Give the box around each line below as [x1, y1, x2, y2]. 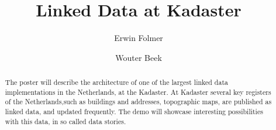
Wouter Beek [115, 51, 162, 63]
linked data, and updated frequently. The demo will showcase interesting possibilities [5, 107, 263, 117]
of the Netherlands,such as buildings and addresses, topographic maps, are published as [5, 97, 272, 107]
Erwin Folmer [114, 32, 163, 44]
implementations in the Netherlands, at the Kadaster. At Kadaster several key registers [5, 87, 271, 97]
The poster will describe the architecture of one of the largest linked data [5, 77, 228, 87]
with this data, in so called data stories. [5, 116, 126, 126]
